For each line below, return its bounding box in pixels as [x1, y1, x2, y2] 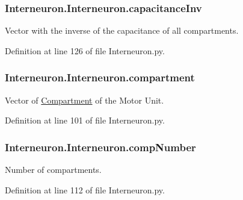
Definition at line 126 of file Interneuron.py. [5, 44, 165, 57]
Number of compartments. [5, 163, 102, 176]
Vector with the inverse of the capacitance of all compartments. [5, 24, 239, 37]
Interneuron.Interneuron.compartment [5, 70, 195, 85]
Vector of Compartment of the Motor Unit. [5, 93, 164, 106]
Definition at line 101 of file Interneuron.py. [5, 114, 165, 127]
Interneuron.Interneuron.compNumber [5, 139, 196, 154]
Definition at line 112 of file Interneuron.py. [5, 183, 165, 196]
